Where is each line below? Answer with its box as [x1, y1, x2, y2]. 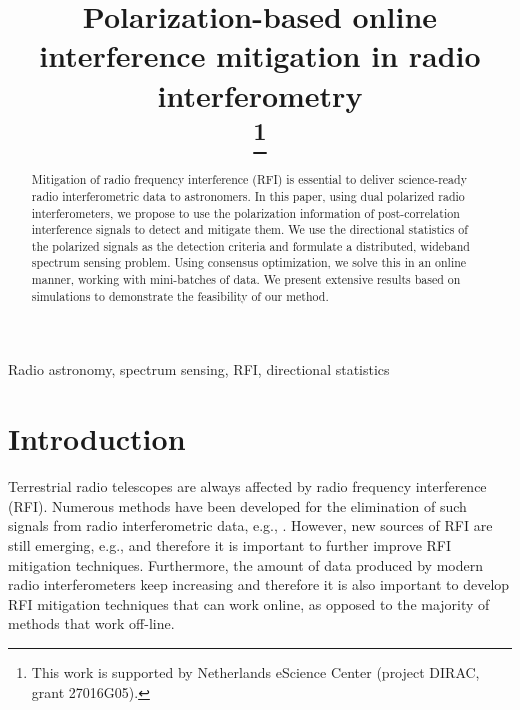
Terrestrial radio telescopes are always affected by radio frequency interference [8, 476, 487, 497]
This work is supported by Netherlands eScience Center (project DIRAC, [31, 661, 480, 682]
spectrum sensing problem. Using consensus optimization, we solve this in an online [31, 254, 467, 271]
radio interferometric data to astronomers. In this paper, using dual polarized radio [31, 187, 465, 204]
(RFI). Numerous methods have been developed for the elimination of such [8, 495, 467, 516]
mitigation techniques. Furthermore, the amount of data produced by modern [8, 554, 483, 575]
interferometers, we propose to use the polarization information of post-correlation [31, 204, 460, 221]
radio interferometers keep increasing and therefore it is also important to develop [8, 574, 510, 595]
